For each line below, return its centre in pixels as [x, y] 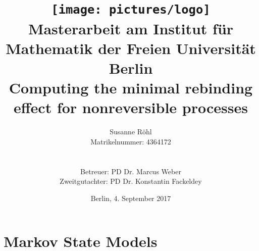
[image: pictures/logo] [131, 10]
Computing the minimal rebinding [131, 88]
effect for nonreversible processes [131, 107]
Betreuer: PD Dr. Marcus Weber [131, 171]
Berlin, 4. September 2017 [131, 198]
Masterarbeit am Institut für [131, 28]
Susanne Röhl [131, 132]
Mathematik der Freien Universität [131, 48]
